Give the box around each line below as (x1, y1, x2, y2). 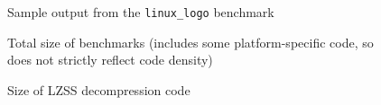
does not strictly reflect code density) (7, 50, 213, 69)
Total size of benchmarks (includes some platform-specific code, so (7, 32, 374, 51)
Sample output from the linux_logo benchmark (7, 3, 274, 21)
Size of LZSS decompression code (7, 80, 190, 99)
